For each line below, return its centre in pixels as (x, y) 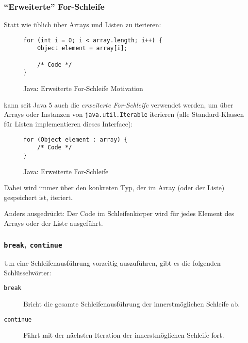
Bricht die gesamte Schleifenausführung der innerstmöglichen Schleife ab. (132, 304)
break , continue (33, 244)
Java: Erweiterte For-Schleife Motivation (83, 88)
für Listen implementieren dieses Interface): (68, 123)
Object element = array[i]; (82, 48)
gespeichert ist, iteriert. (38, 197)
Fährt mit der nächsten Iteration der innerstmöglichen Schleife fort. (124, 335)
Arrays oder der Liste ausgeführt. (54, 223)
